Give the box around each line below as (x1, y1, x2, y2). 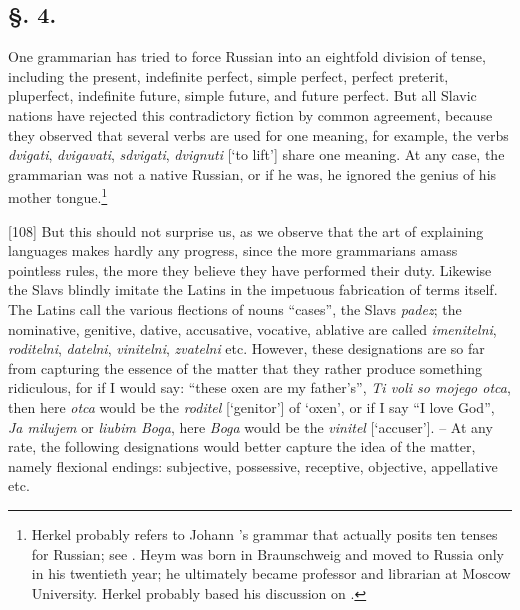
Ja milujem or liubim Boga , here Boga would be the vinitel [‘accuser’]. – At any (8, 416, 493, 437)
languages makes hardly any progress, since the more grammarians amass (8, 240, 458, 261)
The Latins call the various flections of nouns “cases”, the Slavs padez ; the (8, 298, 462, 319)
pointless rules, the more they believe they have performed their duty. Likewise (8, 259, 492, 280)
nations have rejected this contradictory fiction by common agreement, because (8, 104, 493, 125)
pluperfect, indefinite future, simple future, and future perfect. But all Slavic (8, 85, 477, 106)
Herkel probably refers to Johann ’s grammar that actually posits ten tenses (31, 523, 498, 544)
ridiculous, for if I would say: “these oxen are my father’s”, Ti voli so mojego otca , (8, 377, 511, 398)
